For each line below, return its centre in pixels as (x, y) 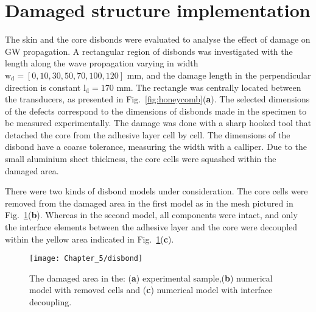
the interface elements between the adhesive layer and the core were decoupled (151, 227)
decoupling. (51, 302)
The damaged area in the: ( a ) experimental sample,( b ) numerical (151, 278)
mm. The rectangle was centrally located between (209, 87)
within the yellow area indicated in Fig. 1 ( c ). (90, 239)
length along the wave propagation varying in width (102, 63)
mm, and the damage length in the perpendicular (219, 75)
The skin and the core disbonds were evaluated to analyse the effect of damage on (158, 39)
